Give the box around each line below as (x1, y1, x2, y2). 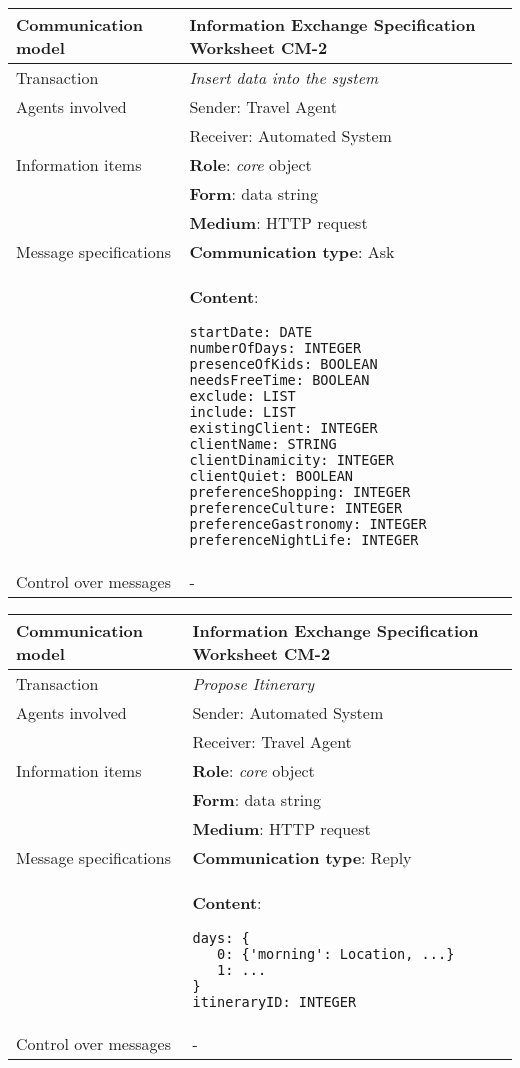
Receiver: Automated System (189, 124, 392, 147)
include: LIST (189, 404, 296, 420)
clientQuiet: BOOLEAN (189, 468, 354, 484)
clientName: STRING (189, 436, 337, 452)
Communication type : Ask (189, 240, 395, 263)
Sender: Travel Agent (189, 95, 338, 118)
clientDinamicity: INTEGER (189, 452, 394, 468)
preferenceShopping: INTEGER (189, 484, 411, 500)
